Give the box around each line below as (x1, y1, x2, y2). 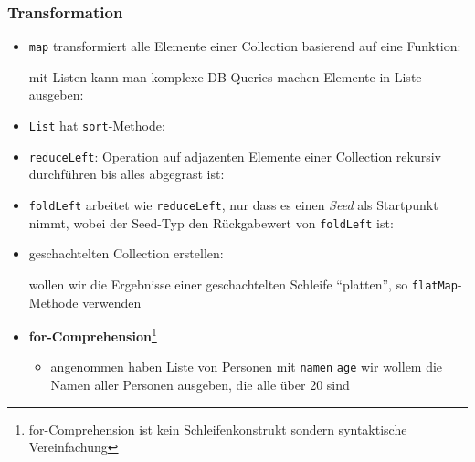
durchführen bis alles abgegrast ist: (28, 164, 225, 184)
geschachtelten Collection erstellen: (28, 244, 224, 263)
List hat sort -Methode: (28, 116, 165, 135)
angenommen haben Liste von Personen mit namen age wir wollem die (50, 357, 443, 376)
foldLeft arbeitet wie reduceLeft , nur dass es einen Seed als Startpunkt (28, 194, 438, 214)
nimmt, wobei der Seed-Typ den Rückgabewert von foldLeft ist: (28, 213, 394, 232)
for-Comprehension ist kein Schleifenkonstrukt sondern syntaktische (28, 419, 407, 438)
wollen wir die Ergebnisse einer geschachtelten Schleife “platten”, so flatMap (28, 274, 458, 293)
